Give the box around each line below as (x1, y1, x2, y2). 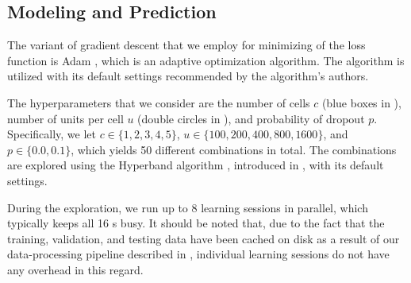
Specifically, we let (7, 126, 96, 142)
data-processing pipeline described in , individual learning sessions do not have (7, 246, 390, 262)
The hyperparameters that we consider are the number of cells (7, 94, 310, 110)
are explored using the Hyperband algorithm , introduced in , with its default (7, 157, 384, 173)
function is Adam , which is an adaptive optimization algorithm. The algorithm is (7, 52, 405, 68)
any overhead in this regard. (7, 261, 144, 277)
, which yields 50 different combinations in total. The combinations (71, 141, 397, 157)
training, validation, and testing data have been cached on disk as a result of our (7, 230, 400, 246)
